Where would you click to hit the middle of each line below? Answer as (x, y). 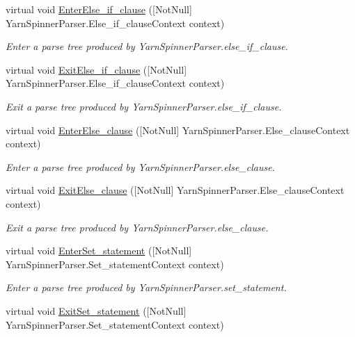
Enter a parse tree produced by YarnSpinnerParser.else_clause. (140, 166)
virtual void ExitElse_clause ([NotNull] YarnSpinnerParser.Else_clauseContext (175, 190)
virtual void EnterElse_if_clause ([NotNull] (99, 9)
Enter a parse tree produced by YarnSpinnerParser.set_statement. (146, 287)
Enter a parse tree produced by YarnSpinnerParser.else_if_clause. (147, 46)
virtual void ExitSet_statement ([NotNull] (96, 310)
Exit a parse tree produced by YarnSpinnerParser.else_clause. (137, 227)
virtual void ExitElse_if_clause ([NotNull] (96, 69)
